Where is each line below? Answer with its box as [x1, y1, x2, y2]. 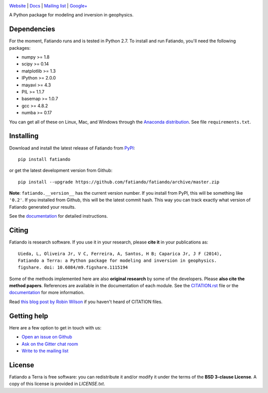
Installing [9, 132, 39, 140]
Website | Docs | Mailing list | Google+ [9, 3, 88, 8]
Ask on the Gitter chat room [21, 341, 78, 347]
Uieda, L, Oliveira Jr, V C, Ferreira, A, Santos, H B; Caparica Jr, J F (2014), [18, 251, 222, 256]
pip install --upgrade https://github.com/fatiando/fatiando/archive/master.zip [18, 179, 220, 185]
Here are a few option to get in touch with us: [9, 324, 102, 330]
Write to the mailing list [21, 348, 69, 354]
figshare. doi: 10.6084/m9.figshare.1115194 [18, 265, 129, 270]
